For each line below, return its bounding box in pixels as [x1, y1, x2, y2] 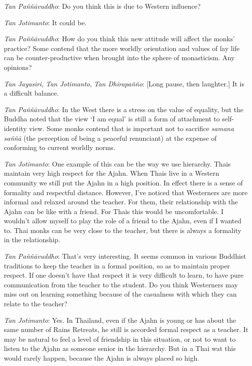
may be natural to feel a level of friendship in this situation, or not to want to [4, 333, 236, 344]
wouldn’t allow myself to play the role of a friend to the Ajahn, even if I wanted [4, 216, 241, 226]
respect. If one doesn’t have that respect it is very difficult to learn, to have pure [4, 270, 244, 280]
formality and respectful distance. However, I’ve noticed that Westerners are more [4, 187, 248, 197]
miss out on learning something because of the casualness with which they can [4, 289, 237, 299]
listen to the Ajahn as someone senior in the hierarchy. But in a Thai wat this [4, 343, 236, 353]
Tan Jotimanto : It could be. [4, 17, 87, 27]
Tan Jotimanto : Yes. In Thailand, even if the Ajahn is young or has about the [4, 315, 236, 325]
